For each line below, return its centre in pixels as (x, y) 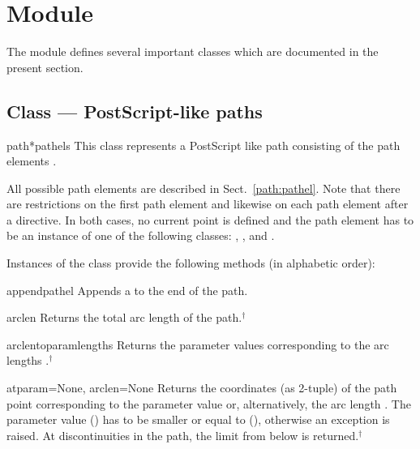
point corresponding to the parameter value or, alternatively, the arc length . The (209, 403)
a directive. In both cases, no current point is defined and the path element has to (210, 219)
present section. (45, 67)
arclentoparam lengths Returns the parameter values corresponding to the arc (198, 344)
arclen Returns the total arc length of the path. (124, 317)
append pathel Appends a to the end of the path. (127, 290)
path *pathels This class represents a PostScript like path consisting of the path (204, 145)
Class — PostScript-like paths (135, 111)
